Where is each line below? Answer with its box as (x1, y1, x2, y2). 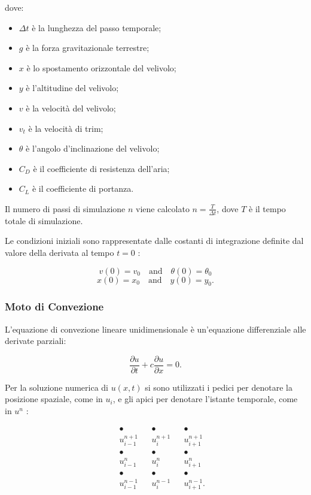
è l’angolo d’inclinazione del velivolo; (26, 142, 160, 155)
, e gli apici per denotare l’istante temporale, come (112, 393, 298, 405)
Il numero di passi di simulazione (5, 202, 126, 215)
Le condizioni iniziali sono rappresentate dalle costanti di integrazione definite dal (5, 234, 304, 247)
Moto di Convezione (5, 299, 104, 314)
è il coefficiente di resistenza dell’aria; (33, 162, 170, 174)
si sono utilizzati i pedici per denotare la (145, 381, 292, 393)
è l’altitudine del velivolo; (26, 82, 119, 94)
